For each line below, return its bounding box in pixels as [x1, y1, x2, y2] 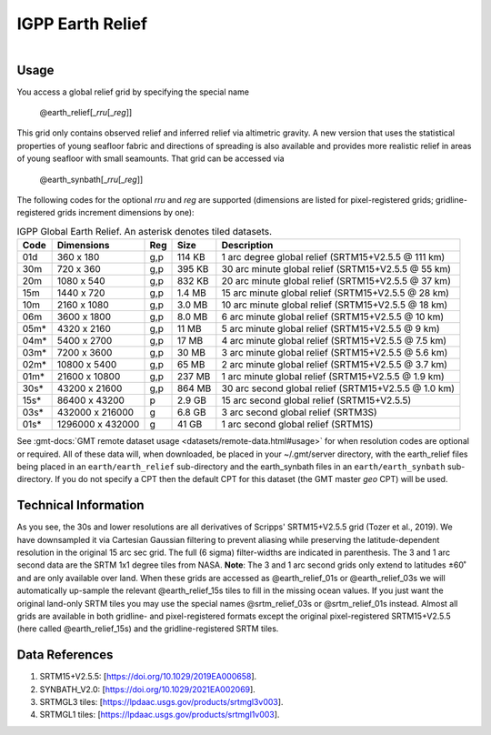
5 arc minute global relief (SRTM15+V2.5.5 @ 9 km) [221, 323, 440, 336]
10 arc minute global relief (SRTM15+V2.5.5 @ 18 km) [221, 298, 448, 311]
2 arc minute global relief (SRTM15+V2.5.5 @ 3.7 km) [221, 358, 448, 371]
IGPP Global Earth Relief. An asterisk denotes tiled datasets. [16, 225, 273, 237]
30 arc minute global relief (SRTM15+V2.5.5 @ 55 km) [221, 263, 452, 276]
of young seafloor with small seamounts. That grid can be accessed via [16, 153, 286, 164]
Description [221, 239, 274, 252]
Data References [16, 647, 114, 663]
